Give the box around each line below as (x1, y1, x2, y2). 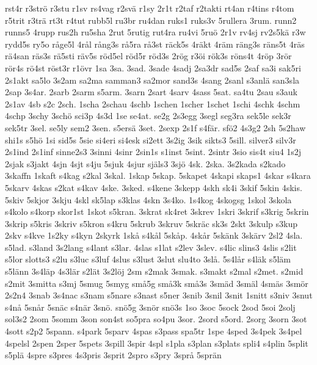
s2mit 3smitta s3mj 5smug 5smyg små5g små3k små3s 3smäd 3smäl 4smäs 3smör (5, 276, 308, 289)
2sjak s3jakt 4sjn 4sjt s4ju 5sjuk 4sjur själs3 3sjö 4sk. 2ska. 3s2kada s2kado (5, 157, 286, 170)
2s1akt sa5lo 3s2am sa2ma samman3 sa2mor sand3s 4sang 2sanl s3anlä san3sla (5, 73, 300, 86)
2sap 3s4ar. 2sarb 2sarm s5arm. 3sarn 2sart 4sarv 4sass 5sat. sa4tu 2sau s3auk (5, 85, 297, 98)
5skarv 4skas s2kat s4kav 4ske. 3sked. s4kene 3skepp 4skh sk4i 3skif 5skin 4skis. (5, 181, 302, 193)
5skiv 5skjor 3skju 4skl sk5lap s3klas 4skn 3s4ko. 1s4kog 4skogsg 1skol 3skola (5, 193, 292, 206)
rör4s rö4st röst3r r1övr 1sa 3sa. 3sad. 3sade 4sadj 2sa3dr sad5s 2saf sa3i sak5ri (5, 61, 301, 74)
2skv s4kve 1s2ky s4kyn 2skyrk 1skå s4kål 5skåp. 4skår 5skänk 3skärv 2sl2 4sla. (5, 229, 303, 242)
